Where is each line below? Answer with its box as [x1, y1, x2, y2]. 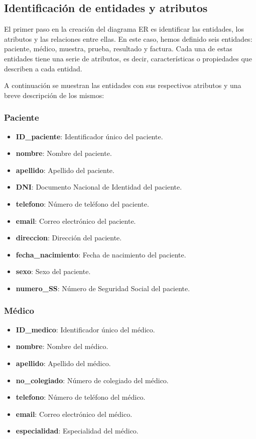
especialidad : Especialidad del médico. [16, 425, 139, 436]
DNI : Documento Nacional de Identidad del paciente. [16, 182, 182, 192]
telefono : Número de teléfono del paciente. [16, 198, 149, 209]
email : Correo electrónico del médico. [16, 408, 133, 419]
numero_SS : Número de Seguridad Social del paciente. [16, 283, 190, 293]
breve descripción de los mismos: [4, 90, 104, 100]
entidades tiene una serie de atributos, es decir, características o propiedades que [4, 53, 252, 63]
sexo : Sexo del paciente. [16, 266, 91, 277]
